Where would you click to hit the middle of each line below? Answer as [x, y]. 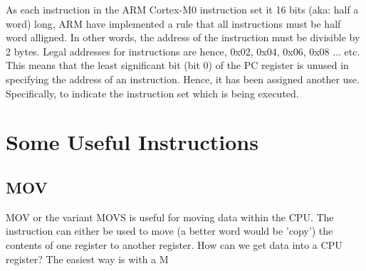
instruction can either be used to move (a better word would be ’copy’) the [169, 231]
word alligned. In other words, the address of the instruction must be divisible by [183, 37]
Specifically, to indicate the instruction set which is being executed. [152, 93]
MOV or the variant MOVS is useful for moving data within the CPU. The [170, 217]
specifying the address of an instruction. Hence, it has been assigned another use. [183, 79]
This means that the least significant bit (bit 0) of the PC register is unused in [177, 65]
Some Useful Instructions [132, 142]
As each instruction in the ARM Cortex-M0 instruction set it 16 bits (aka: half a [182, 9]
